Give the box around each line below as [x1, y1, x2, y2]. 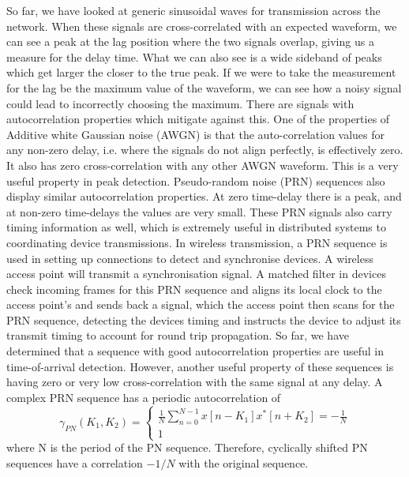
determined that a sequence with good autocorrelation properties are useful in [6, 343, 385, 359]
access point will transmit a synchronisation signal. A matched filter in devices [6, 265, 386, 282]
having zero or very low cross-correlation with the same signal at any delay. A [6, 374, 383, 390]
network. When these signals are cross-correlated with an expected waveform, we [6, 17, 397, 34]
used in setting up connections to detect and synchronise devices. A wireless [6, 250, 373, 266]
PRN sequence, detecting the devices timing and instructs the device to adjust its [6, 311, 401, 328]
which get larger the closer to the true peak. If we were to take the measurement [6, 64, 396, 81]
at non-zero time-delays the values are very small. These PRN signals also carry [6, 203, 392, 220]
